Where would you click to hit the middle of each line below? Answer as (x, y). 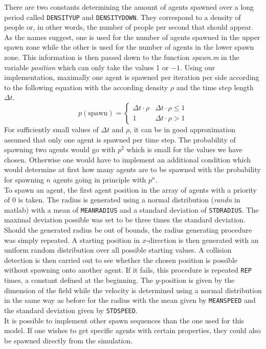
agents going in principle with (99, 179)
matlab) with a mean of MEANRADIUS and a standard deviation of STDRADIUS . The (131, 209)
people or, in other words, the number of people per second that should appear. (129, 27)
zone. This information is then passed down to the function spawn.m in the (122, 57)
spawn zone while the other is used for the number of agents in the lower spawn (129, 47)
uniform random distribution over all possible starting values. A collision (118, 250)
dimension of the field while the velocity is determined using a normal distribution (133, 290)
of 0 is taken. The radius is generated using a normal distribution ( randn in (122, 200)
